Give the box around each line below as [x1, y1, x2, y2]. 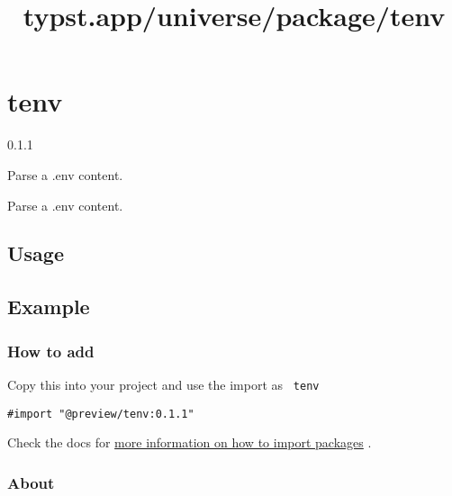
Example [7, 293, 90, 320]
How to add [7, 339, 95, 362]
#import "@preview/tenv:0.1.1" [7, 407, 194, 420]
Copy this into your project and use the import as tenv [7, 374, 320, 393]
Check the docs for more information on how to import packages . [7, 433, 372, 452]
